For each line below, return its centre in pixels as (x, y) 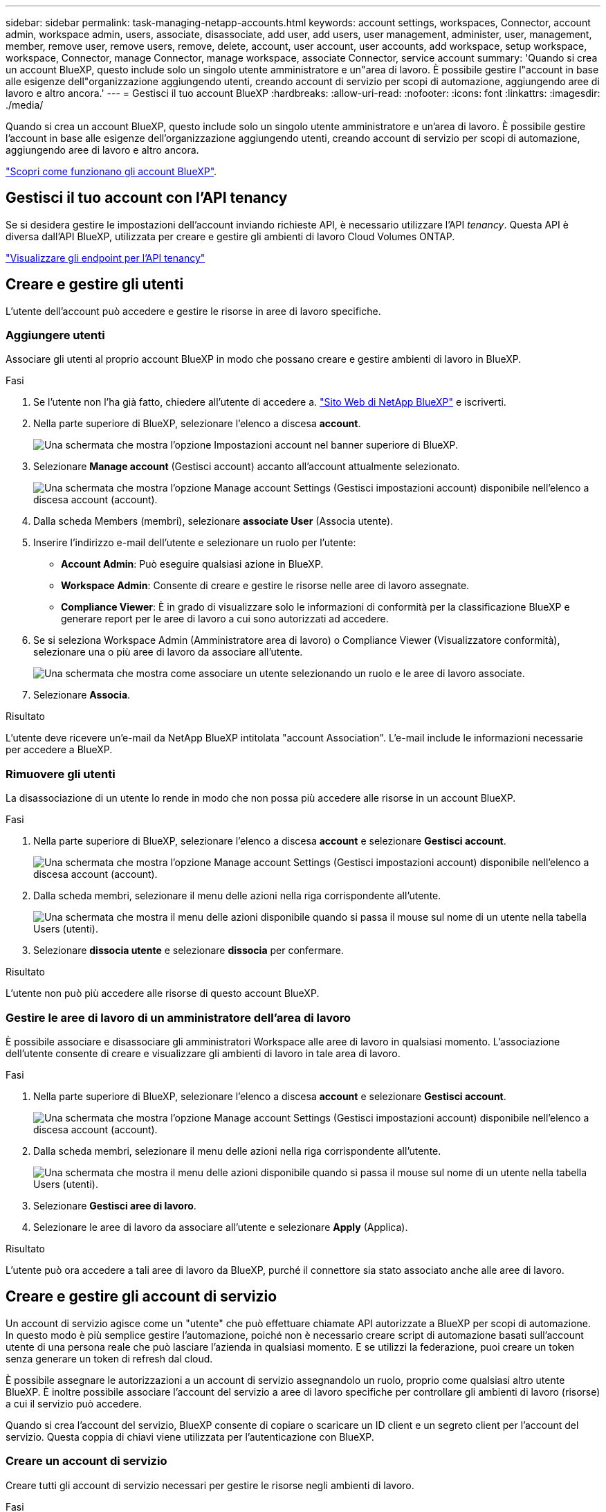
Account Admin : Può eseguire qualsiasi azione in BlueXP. (192, 564)
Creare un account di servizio (86, 1461)
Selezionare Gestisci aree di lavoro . (115, 1205)
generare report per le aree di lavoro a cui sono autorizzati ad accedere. (225, 619)
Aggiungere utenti (55, 335)
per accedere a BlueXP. (59, 750)
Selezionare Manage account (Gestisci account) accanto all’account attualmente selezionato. (247, 467)
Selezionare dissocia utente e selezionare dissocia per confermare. (189, 951)
